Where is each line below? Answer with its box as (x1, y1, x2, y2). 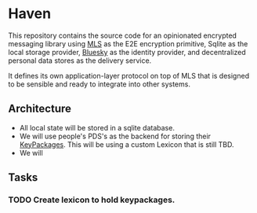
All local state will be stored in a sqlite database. (19, 123, 175, 132)
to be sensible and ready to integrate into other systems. (8, 79, 190, 89)
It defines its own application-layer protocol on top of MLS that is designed (8, 71, 249, 80)
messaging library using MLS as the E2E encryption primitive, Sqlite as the (8, 39, 248, 48)
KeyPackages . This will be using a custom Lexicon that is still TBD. (19, 139, 234, 149)
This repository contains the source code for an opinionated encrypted (8, 31, 237, 40)
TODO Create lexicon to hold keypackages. (8, 194, 176, 205)
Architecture (8, 102, 72, 116)
